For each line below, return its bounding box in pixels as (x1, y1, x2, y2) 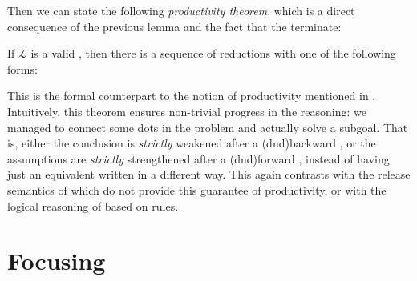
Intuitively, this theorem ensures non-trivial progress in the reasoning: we (7, 102, 366, 119)
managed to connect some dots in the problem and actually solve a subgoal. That (7, 118, 408, 135)
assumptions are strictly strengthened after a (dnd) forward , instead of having (7, 150, 390, 167)
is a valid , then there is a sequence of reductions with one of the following (30, 45, 396, 62)
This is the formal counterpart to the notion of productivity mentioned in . (7, 87, 376, 104)
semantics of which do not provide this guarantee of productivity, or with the (7, 181, 387, 198)
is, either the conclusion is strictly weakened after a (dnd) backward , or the (7, 134, 376, 151)
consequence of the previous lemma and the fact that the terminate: (7, 18, 342, 34)
